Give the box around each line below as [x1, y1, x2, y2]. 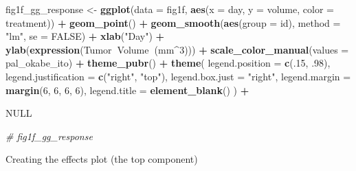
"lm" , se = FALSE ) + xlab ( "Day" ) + [5, 29, 165, 43]
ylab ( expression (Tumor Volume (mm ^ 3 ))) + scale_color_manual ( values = [5, 42, 349, 56]
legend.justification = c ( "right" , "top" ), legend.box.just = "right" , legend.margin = [5, 69, 351, 83]
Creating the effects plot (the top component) [5, 152, 198, 166]
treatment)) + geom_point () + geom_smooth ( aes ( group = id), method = [5, 15, 341, 30]
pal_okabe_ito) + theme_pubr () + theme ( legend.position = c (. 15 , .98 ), [5, 56, 331, 70]
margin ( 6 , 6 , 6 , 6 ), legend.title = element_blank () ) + [5, 82, 249, 97]
